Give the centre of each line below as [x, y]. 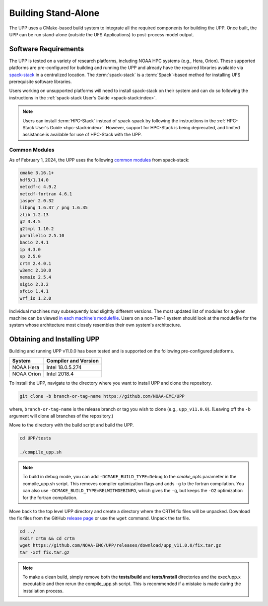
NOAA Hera [26, 367]
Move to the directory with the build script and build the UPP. [71, 425]
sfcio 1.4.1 [34, 291]
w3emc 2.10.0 [35, 270]
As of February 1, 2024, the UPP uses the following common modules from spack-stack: [99, 160]
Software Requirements [47, 49]
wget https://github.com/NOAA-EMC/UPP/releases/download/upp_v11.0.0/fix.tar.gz [120, 545]
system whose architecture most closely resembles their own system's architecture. [95, 325]
